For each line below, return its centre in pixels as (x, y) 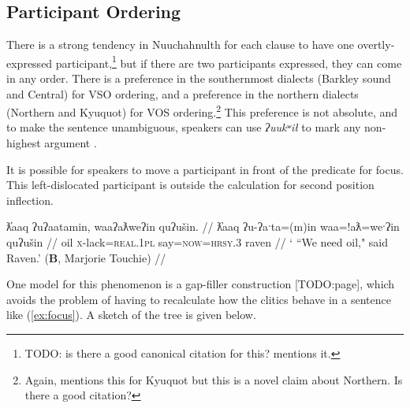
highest (24, 143)
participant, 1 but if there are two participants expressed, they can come (229, 61)
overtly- (376, 45)
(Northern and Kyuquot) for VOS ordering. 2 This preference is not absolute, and (202, 111)
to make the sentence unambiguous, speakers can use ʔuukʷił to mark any (184, 127)
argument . (71, 143)
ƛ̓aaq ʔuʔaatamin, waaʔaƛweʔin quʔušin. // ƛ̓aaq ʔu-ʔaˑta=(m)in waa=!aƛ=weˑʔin (203, 226)
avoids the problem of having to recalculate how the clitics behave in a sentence (199, 299)
